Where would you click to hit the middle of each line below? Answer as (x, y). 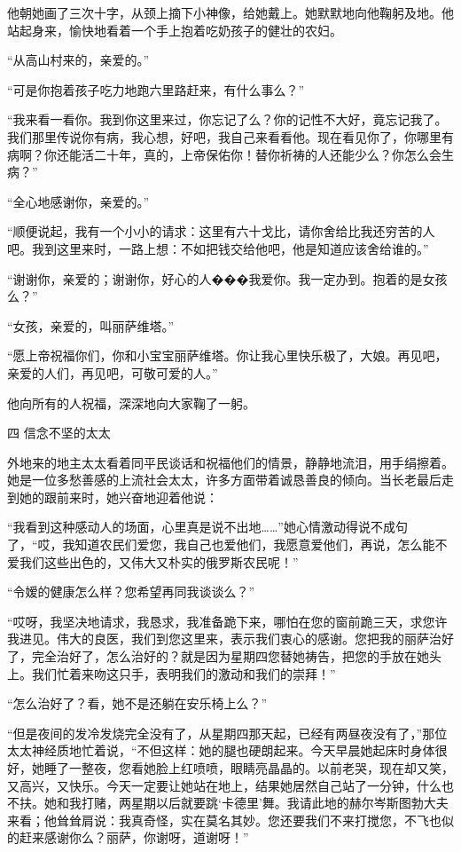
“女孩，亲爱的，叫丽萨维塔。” (91, 325)
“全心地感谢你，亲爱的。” (78, 201)
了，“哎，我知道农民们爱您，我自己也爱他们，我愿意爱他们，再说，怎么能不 (227, 544)
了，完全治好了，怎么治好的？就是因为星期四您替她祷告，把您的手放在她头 (224, 656)
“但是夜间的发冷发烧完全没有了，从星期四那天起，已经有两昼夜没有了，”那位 (227, 733)
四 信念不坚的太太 (59, 433)
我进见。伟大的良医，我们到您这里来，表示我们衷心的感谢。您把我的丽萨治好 (230, 639)
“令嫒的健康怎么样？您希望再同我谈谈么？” (131, 592)
